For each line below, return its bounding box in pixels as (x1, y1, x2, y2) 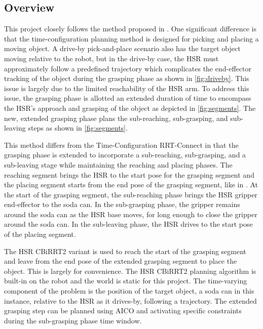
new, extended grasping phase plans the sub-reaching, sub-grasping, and (4, 112, 228, 123)
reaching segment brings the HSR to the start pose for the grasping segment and (4, 169, 254, 180)
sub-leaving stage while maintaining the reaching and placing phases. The (4, 159, 233, 170)
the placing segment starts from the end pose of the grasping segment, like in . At (4, 179, 258, 190)
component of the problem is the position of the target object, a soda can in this (4, 285, 254, 296)
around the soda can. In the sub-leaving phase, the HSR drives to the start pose (4, 219, 253, 229)
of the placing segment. (4, 229, 76, 239)
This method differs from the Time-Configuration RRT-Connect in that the (4, 139, 239, 150)
